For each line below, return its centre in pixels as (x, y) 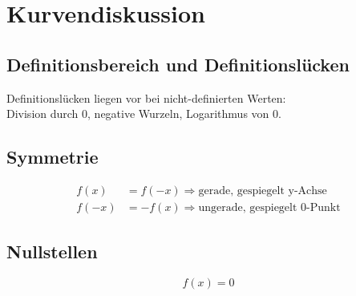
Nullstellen (52, 251)
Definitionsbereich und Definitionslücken (178, 64)
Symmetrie (53, 157)
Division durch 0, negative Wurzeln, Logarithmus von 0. (144, 114)
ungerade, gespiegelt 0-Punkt (269, 208)
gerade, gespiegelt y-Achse (263, 191)
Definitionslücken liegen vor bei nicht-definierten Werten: (146, 97)
